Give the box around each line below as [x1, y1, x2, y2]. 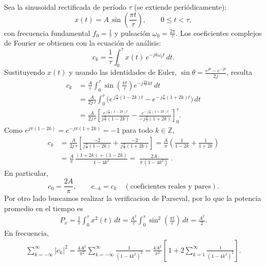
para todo [122, 125, 153, 135]
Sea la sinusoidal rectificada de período [4, 2, 126, 12]
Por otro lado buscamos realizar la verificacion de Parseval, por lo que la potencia [4, 193, 261, 203]
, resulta [226, 67, 252, 77]
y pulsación [115, 27, 150, 38]
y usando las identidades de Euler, [69, 67, 177, 77]
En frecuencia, [4, 228, 49, 238]
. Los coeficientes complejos [176, 27, 262, 38]
